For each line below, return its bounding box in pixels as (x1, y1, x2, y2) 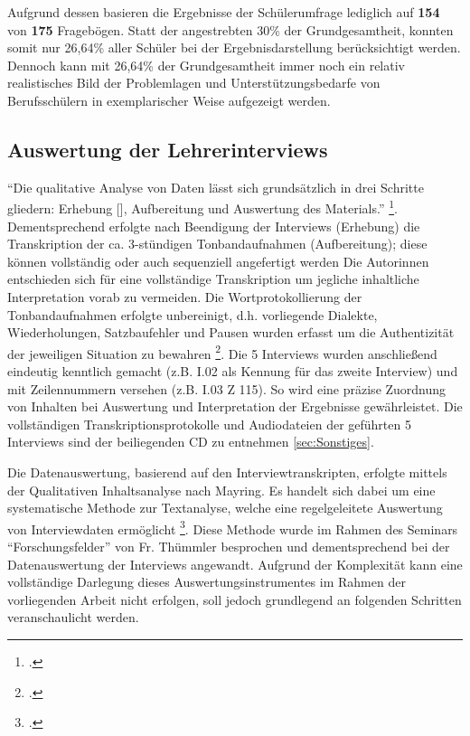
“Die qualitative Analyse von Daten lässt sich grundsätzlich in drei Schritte (7, 177, 424, 196)
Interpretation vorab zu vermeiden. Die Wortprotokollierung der (7, 287, 362, 306)
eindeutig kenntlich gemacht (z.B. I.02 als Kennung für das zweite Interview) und (7, 362, 458, 381)
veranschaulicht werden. (7, 608, 139, 627)
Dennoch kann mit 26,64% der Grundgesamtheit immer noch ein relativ (7, 55, 405, 74)
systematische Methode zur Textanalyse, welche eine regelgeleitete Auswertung (7, 498, 443, 517)
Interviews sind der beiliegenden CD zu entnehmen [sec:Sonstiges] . (7, 432, 374, 451)
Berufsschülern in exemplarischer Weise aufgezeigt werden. (7, 90, 331, 109)
